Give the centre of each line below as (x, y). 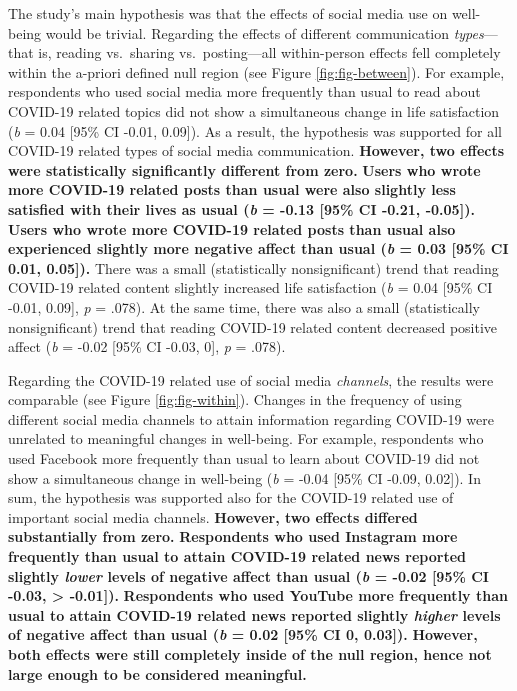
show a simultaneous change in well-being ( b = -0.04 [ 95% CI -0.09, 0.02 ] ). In (244, 477)
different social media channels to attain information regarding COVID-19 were (251, 418)
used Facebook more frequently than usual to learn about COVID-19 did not (244, 458)
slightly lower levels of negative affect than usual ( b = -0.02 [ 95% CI (248, 575)
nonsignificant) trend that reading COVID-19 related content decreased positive (253, 326)
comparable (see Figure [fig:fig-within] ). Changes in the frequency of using (235, 399)
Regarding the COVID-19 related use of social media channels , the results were (251, 379)
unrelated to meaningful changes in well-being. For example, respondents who (246, 438)
